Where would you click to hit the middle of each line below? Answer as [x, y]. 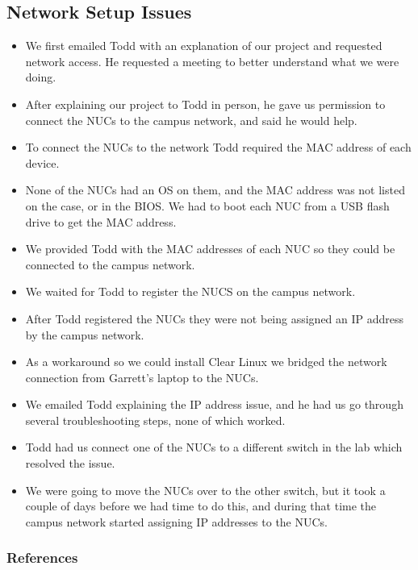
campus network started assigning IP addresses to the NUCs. [177, 521]
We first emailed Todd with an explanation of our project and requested [204, 46]
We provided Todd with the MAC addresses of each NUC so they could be [210, 249]
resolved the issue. [70, 463]
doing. [41, 77]
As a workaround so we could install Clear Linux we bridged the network [206, 362]
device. [42, 162]
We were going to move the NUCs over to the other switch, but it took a [205, 490]
